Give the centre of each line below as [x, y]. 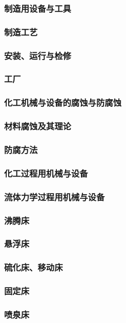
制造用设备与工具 [38, 8]
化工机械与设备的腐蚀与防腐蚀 [63, 102]
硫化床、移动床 [34, 267]
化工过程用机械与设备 [46, 173]
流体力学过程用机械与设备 [55, 196]
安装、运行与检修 [38, 55]
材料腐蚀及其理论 [38, 126]
